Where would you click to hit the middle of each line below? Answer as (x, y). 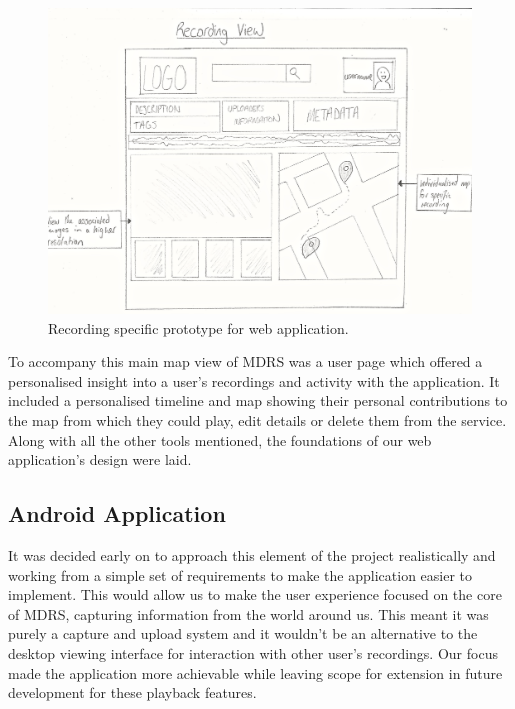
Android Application (117, 513)
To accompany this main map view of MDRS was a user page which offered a (245, 361)
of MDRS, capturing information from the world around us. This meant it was (248, 613)
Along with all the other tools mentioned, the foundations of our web (220, 439)
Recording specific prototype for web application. (198, 327)
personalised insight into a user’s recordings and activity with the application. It (254, 380)
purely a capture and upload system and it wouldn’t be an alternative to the (243, 633)
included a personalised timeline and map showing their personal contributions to (258, 400)
